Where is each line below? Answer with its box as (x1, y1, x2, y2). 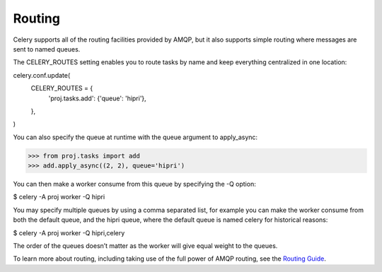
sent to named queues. (13, 45, 81, 53)
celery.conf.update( (13, 71, 71, 79)
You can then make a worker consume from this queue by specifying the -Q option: (13, 180, 256, 189)
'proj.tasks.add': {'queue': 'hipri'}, (48, 94, 146, 102)
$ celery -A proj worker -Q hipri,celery (13, 228, 125, 237)
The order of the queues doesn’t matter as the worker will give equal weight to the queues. (13, 241, 278, 250)
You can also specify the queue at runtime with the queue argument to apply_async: (13, 133, 258, 141)
